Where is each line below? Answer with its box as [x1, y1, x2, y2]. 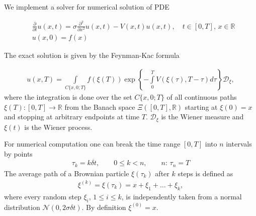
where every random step [4, 191, 81, 201]
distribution [4, 201, 40, 212]
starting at [185, 101, 218, 112]
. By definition [81, 201, 126, 212]
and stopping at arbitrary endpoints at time [4, 111, 140, 122]
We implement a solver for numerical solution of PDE [4, 2, 169, 12]
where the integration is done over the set [4, 92, 132, 102]
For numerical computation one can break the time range [4, 138, 181, 149]
